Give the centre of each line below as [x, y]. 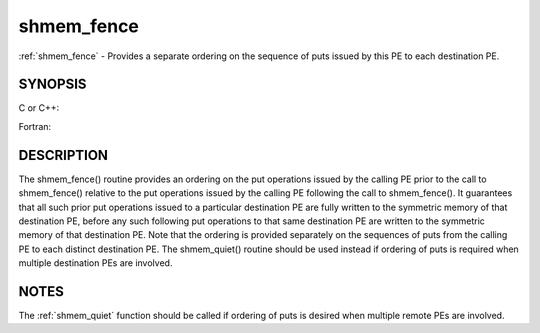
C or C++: [39, 108]
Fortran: [35, 126]
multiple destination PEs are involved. [95, 263]
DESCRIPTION [63, 155]
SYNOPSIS [52, 84]
